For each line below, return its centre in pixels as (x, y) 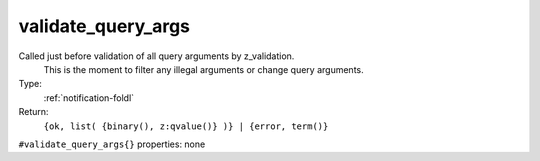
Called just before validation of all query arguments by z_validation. (156, 56)
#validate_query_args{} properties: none (112, 144)
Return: (33, 112)
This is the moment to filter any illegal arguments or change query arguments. (203, 69)
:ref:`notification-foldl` (89, 97)
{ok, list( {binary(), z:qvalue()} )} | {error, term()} (186, 126)
